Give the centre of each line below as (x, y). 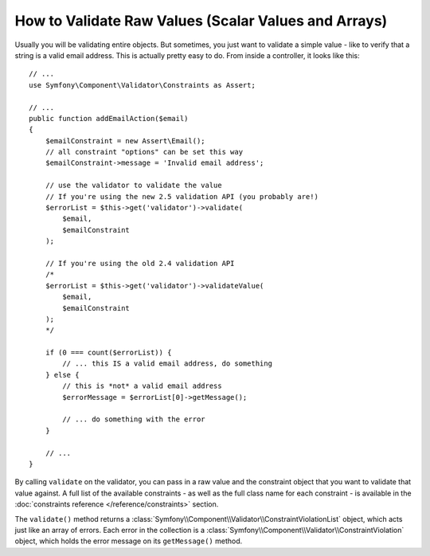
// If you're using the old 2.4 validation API (140, 263)
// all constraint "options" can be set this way (144, 152)
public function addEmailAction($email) (109, 118)
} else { (62, 375)
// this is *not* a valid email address (142, 386)
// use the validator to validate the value (133, 186)
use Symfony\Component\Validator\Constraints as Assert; (143, 85)
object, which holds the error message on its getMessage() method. (129, 541)
